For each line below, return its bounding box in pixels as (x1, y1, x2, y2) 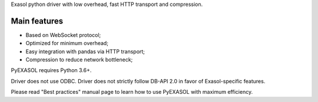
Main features (11, 16, 64, 26)
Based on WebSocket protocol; (25, 31, 101, 38)
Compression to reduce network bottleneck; (25, 56, 133, 63)
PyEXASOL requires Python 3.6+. (11, 67, 92, 74)
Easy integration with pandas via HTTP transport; (25, 47, 145, 55)
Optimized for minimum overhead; (25, 40, 109, 47)
